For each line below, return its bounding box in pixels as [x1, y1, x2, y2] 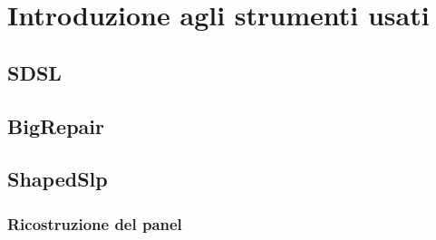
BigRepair [7, 111, 104, 139]
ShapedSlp [7, 165, 108, 193]
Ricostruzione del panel [7, 212, 182, 235]
